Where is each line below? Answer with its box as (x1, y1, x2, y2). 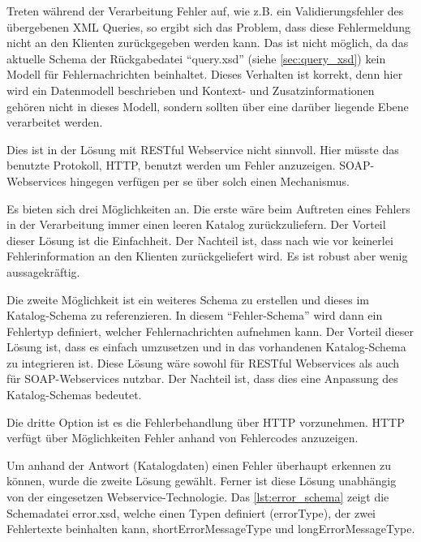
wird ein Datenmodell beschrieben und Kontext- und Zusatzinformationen (6, 81, 375, 98)
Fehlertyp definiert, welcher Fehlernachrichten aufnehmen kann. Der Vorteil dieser (6, 322, 414, 339)
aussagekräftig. (6, 263, 80, 280)
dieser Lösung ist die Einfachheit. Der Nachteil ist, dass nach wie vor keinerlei (6, 231, 393, 248)
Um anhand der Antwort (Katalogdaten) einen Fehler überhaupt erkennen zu (6, 456, 392, 473)
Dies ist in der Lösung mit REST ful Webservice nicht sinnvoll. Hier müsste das (6, 140, 399, 157)
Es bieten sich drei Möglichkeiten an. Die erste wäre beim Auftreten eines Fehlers (6, 200, 410, 217)
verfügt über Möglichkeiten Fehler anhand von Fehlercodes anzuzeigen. (6, 429, 359, 446)
